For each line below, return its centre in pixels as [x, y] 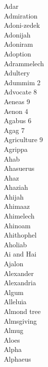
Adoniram [18, 44]
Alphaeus [18, 358]
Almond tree [22, 311]
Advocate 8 [20, 92]
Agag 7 [14, 130]
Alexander [19, 273]
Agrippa [16, 149]
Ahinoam [17, 225]
